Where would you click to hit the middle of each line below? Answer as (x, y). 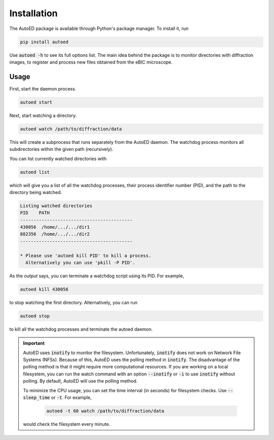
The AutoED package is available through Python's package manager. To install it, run (99, 28)
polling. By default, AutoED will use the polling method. (80, 381)
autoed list (35, 172)
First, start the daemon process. (43, 88)
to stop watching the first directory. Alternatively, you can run (74, 302)
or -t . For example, (71, 398)
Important (34, 343)
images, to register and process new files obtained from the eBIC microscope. (91, 62)
